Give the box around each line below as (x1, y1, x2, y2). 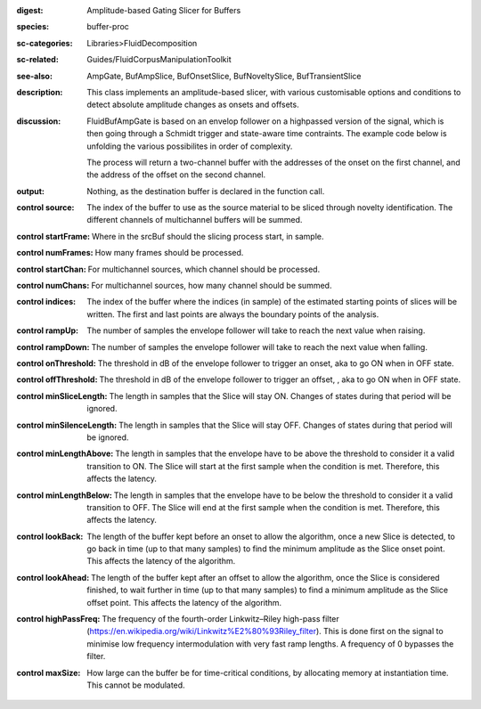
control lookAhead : (16, 572, 90, 583)
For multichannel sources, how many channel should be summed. (90, 281, 332, 291)
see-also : (16, 70, 53, 81)
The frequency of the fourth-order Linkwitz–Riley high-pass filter (102, 614, 340, 624)
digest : (16, 5, 44, 15)
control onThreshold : (16, 357, 97, 369)
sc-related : (16, 54, 60, 65)
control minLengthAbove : (16, 448, 114, 459)
